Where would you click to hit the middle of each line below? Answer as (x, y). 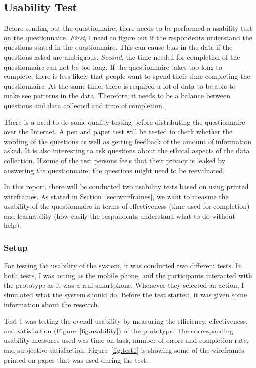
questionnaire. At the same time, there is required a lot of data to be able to (120, 86)
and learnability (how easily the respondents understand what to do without (120, 215)
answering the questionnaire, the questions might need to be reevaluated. (114, 170)
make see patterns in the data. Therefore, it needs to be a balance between (117, 95)
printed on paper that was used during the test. (76, 359)
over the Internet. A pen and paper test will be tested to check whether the (118, 131)
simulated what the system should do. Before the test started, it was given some (126, 295)
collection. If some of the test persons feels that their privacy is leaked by (115, 160)
